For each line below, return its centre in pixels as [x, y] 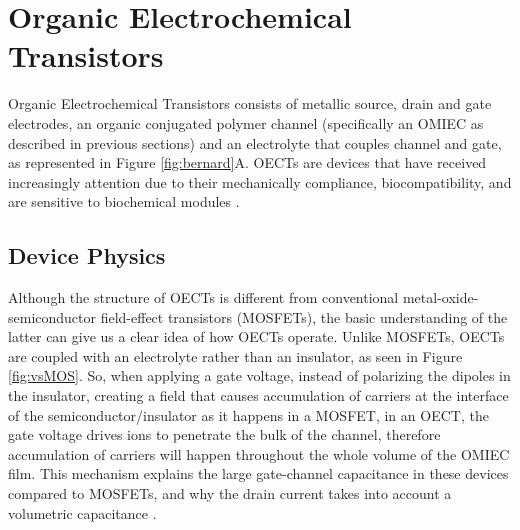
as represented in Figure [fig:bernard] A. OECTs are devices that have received [247, 162]
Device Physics [87, 255]
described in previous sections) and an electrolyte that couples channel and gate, [255, 142]
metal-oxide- [440, 297]
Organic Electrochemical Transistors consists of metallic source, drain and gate [250, 103]
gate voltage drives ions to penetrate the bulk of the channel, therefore [224, 434]
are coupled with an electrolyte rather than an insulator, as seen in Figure [235, 355]
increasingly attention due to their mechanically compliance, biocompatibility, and [260, 181]
